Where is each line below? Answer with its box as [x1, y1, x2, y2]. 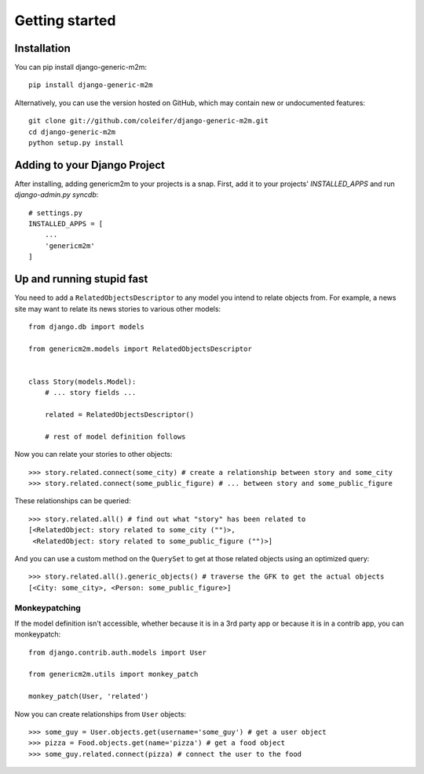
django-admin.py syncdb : [14, 190, 99, 199]
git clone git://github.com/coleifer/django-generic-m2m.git [28, 116, 269, 126]
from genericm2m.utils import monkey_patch [28, 670, 199, 679]
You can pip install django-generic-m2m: [14, 63, 148, 72]
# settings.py [28, 208, 82, 217]
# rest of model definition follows [44, 432, 186, 441]
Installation [14, 42, 71, 55]
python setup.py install [28, 138, 124, 148]
